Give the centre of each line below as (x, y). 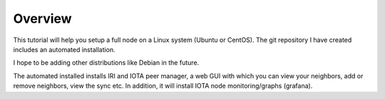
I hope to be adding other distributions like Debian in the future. (106, 63)
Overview (42, 19)
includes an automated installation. (64, 49)
